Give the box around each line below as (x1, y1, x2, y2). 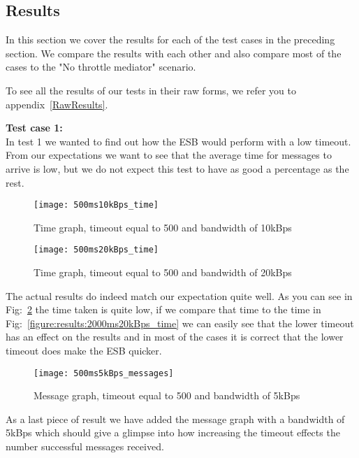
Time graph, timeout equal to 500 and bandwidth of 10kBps (34, 220, 292, 234)
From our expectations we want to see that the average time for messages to (6, 148, 332, 162)
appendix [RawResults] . (6, 96, 108, 111)
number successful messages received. (6, 439, 164, 454)
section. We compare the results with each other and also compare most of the (6, 45, 342, 60)
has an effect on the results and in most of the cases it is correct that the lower (6, 329, 344, 344)
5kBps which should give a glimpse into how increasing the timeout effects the (6, 425, 340, 440)
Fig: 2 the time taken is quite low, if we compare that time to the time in (6, 302, 321, 317)
